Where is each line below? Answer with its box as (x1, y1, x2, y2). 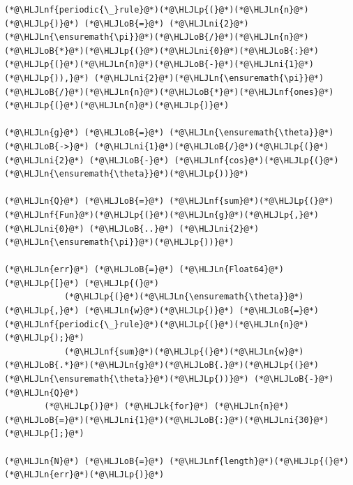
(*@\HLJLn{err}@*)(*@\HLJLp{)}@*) (4, 470, 165, 480)
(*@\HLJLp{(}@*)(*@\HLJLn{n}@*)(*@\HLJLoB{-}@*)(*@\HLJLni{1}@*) (4, 59, 314, 70)
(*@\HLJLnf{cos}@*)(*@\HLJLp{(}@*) (174, 155, 339, 165)
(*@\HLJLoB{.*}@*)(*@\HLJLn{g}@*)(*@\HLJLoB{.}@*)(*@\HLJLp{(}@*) (4, 360, 320, 371)
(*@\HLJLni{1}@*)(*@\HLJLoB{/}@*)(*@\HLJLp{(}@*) (93, 141, 329, 151)
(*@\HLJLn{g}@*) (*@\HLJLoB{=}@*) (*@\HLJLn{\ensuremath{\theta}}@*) (4, 128, 334, 138)
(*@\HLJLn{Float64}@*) (179, 264, 284, 275)
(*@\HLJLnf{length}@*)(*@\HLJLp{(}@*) (169, 456, 349, 466)
